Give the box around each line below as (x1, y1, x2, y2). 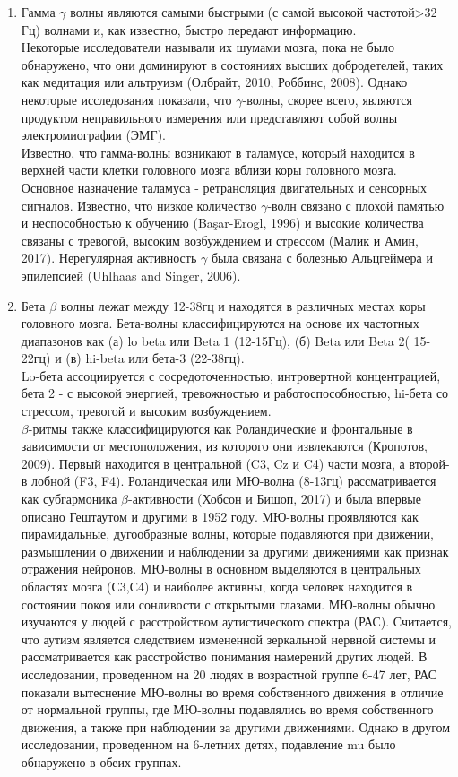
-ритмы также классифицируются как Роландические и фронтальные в (28, 419, 413, 437)
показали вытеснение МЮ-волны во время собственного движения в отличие (21, 682, 444, 701)
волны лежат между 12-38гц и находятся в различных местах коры (60, 296, 426, 315)
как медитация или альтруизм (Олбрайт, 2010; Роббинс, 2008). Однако (21, 73, 408, 91)
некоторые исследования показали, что (21, 90, 232, 108)
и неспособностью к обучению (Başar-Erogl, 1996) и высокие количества (21, 213, 424, 232)
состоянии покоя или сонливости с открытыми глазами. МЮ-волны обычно (21, 594, 436, 613)
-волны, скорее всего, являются (242, 90, 412, 108)
